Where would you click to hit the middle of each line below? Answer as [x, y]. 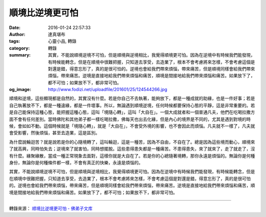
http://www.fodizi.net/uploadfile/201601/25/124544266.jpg [108, 90]
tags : [15, 41]
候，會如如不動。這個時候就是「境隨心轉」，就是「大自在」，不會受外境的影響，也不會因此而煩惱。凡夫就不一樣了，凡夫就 [132, 126]
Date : [15, 28]
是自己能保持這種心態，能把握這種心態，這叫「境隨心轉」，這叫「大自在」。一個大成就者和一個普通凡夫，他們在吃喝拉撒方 [132, 112]
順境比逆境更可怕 [44, 13]
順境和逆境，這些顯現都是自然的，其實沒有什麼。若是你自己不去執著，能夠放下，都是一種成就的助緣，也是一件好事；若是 [132, 98]
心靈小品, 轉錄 [62, 41]
